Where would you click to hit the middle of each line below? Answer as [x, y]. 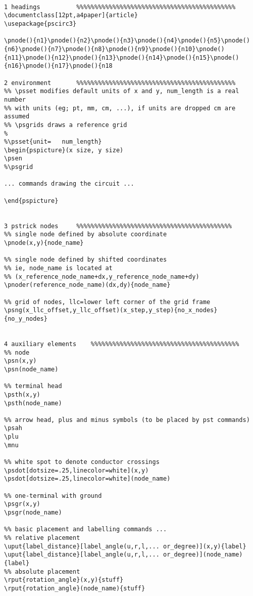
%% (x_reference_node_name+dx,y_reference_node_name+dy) [102, 276]
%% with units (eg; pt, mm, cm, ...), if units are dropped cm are [120, 108]
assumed [17, 117]
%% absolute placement [42, 571]
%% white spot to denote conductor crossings [82, 462]
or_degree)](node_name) [203, 555]
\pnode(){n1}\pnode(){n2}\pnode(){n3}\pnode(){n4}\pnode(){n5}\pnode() [127, 41]
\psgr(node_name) [33, 513]
